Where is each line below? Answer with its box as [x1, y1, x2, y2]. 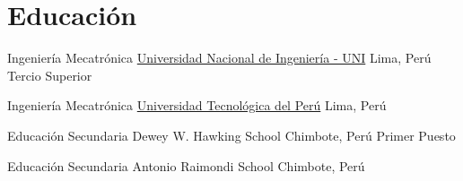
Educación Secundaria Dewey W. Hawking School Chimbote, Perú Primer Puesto [7, 125, 456, 144]
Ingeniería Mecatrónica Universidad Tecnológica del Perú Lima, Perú [7, 96, 387, 115]
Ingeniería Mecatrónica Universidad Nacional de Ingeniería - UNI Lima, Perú [7, 48, 432, 67]
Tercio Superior [7, 65, 92, 84]
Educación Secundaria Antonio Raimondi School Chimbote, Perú [7, 156, 365, 175]
